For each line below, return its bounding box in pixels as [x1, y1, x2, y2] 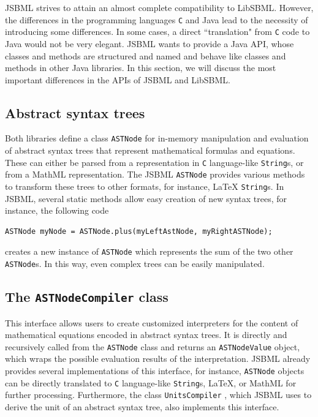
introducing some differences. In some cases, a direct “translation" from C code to [5, 25, 310, 38]
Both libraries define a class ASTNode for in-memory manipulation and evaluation [5, 132, 309, 145]
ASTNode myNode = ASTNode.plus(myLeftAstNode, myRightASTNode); [5, 227, 273, 236]
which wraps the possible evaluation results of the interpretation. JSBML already [5, 352, 311, 365]
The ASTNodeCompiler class [5, 287, 168, 306]
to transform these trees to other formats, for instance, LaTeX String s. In [5, 180, 284, 193]
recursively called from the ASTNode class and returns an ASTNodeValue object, [5, 340, 300, 353]
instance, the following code [5, 204, 109, 217]
